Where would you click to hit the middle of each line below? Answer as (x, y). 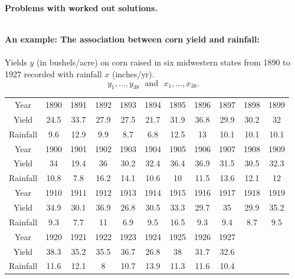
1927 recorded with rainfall (53, 73)
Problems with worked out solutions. (81, 8)
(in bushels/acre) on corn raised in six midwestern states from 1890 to (163, 62)
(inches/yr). (133, 73)
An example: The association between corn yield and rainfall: (132, 39)
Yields (16, 62)
